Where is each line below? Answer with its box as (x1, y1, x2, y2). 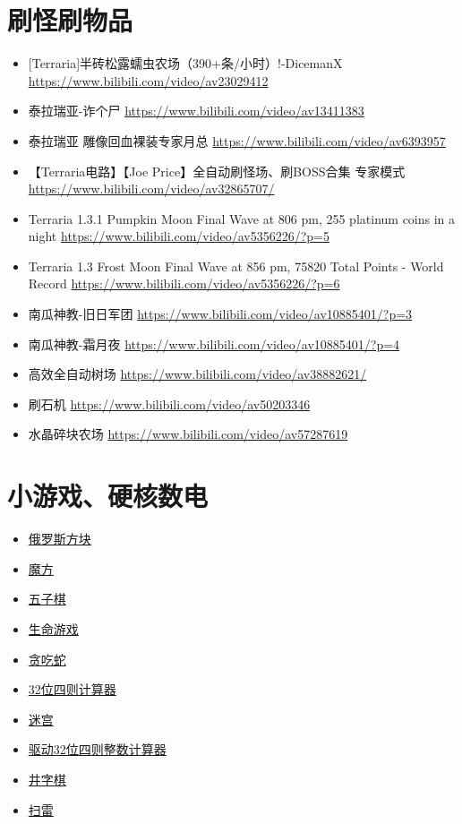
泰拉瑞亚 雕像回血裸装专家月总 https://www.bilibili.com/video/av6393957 (28, 131, 446, 150)
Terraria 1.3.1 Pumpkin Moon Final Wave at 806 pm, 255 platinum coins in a (28, 209, 456, 227)
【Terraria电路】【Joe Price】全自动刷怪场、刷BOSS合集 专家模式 (28, 161, 406, 180)
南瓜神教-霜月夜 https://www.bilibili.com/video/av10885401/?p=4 (28, 334, 400, 353)
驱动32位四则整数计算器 (28, 740, 167, 759)
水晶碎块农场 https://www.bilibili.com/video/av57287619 (28, 425, 348, 443)
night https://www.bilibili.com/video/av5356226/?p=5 (28, 227, 329, 245)
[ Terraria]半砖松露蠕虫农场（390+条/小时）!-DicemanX (28, 54, 343, 73)
